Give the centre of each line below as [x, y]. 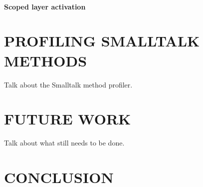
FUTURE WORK [68, 119]
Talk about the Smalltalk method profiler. [68, 84]
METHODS [46, 60]
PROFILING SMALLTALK [102, 41]
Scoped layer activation [45, 6]
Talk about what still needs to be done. [64, 143]
